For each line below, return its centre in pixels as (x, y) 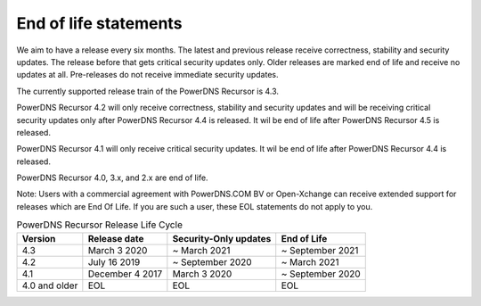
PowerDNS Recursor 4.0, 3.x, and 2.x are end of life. (112, 178)
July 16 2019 (114, 261)
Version (39, 238)
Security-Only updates (222, 238)
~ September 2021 (320, 250)
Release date (116, 238)
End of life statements (99, 23)
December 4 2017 (125, 274)
